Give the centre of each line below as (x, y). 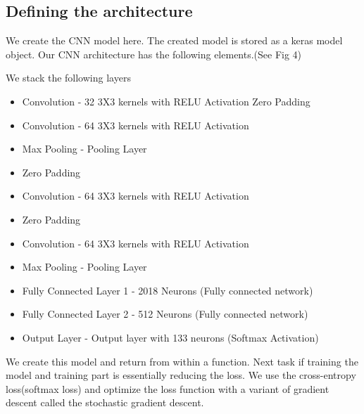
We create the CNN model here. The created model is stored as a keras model (174, 40)
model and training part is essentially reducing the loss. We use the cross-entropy (181, 375)
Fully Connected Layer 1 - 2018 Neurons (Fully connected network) (168, 290)
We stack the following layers (68, 78)
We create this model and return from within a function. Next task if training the (182, 361)
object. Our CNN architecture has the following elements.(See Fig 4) (154, 54)
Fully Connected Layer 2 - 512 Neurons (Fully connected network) (165, 314)
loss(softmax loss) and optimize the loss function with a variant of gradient (168, 388)
